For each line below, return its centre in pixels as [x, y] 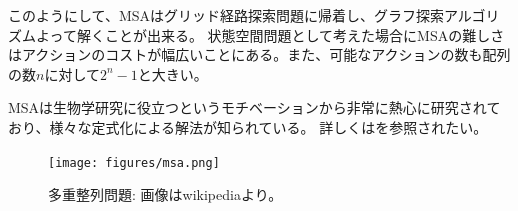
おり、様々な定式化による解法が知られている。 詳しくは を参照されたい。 [248, 126]
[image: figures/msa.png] [134, 162]
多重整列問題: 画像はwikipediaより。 [165, 194]
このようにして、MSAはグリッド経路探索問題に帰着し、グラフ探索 [226, 15]
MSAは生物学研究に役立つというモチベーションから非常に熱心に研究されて [254, 107]
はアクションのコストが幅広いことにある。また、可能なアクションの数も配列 [259, 54]
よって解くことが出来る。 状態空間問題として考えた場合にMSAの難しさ [270, 34]
